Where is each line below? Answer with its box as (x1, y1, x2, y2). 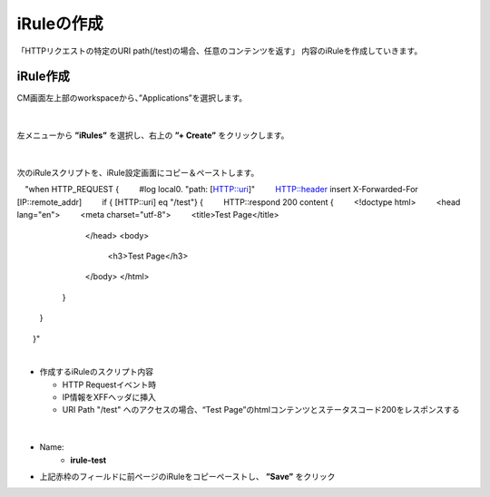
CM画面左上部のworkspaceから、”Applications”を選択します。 (16, 93, 248, 103)
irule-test (70, 454, 107, 465)
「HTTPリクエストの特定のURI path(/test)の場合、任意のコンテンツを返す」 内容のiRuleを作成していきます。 (16, 45, 423, 56)
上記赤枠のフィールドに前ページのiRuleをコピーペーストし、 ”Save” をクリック (39, 472, 336, 482)
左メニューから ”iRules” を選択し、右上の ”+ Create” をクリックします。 (16, 130, 289, 141)
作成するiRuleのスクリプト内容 (39, 366, 154, 377)
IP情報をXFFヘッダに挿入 (62, 392, 156, 403)
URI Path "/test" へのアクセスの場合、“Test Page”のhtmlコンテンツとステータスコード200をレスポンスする (62, 404, 460, 415)
